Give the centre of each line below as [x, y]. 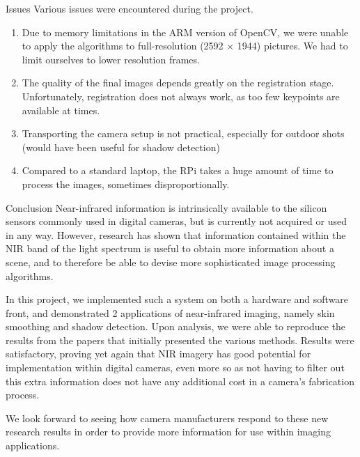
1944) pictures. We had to [292, 46]
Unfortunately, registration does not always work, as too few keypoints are [181, 96]
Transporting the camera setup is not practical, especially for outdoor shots [183, 133]
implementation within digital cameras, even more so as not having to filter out [175, 367]
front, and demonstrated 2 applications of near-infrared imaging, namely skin [170, 312]
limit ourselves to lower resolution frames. [111, 59]
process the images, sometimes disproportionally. [126, 184]
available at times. [61, 110]
